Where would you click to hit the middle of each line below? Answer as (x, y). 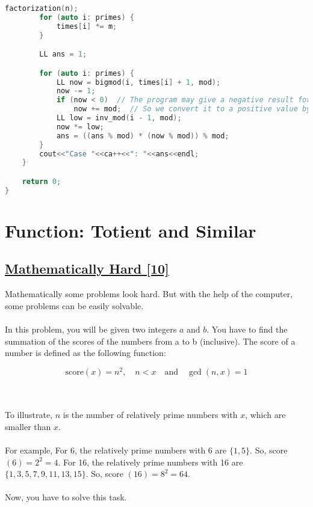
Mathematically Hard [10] (87, 269)
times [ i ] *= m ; (87, 26)
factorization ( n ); (42, 8)
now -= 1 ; (76, 91)
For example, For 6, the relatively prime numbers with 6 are (116, 450)
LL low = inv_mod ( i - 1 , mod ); (119, 118)
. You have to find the (247, 329)
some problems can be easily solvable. (74, 305)
